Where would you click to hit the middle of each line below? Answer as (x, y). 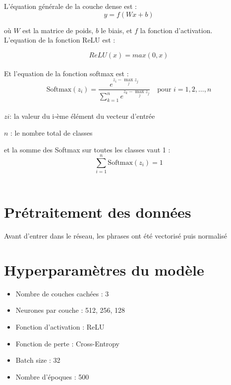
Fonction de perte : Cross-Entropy (67, 343)
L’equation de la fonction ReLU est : (60, 40)
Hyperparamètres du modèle (104, 269)
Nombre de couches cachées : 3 (62, 293)
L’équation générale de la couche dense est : (70, 6)
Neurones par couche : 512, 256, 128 (70, 310)
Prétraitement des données (98, 212)
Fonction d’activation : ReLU (60, 326)
